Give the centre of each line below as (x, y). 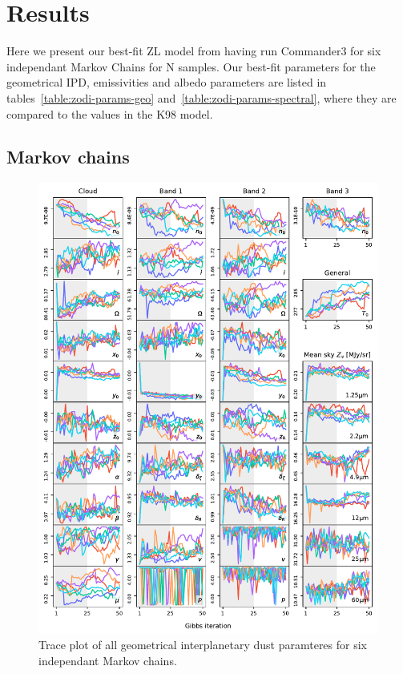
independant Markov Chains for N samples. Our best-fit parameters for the (191, 66)
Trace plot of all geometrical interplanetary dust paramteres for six (203, 645)
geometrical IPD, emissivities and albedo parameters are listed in (167, 82)
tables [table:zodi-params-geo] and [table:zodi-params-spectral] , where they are (201, 97)
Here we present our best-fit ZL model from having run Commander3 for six (194, 51)
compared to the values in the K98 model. (110, 113)
